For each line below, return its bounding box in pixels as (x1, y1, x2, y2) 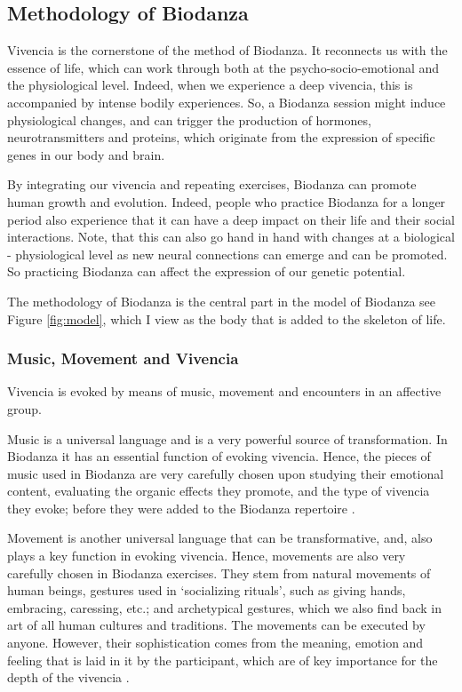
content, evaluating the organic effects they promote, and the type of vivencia (7, 481, 430, 500)
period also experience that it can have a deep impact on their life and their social (7, 210, 455, 228)
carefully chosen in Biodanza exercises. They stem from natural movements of (7, 563, 431, 582)
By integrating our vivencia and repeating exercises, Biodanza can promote (7, 175, 417, 194)
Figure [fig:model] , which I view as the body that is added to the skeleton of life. (7, 309, 446, 328)
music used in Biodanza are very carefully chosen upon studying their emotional (7, 464, 444, 482)
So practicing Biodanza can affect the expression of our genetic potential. (7, 262, 406, 281)
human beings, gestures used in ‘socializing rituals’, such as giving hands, (7, 581, 406, 600)
